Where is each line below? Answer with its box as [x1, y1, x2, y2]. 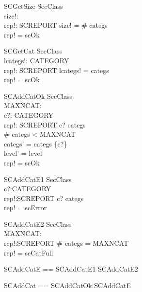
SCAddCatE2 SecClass [4, 219, 72, 229]
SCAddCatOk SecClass [4, 91, 73, 101]
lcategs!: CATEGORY [4, 55, 69, 65]
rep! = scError [4, 202, 47, 213]
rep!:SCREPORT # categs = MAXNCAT [4, 238, 129, 248]
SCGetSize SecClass [4, 1, 63, 11]
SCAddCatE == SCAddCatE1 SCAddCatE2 [4, 264, 138, 274]
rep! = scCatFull [4, 247, 53, 257]
